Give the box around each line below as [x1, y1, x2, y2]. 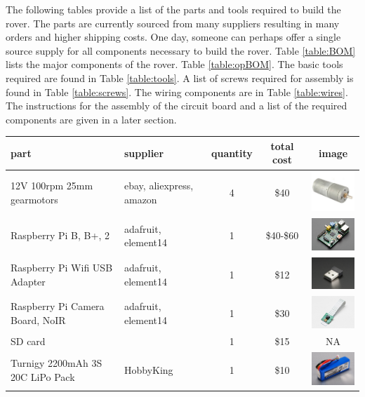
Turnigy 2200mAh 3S [11, 356, 102, 370]
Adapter [11, 274, 46, 288]
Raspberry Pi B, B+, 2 [11, 228, 109, 243]
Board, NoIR [11, 313, 66, 328]
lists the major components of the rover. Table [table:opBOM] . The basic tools [6, 57, 343, 72]
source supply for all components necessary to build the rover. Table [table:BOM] [6, 43, 356, 58]
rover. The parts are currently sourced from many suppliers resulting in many [6, 15, 340, 30]
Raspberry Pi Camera [11, 299, 105, 314]
